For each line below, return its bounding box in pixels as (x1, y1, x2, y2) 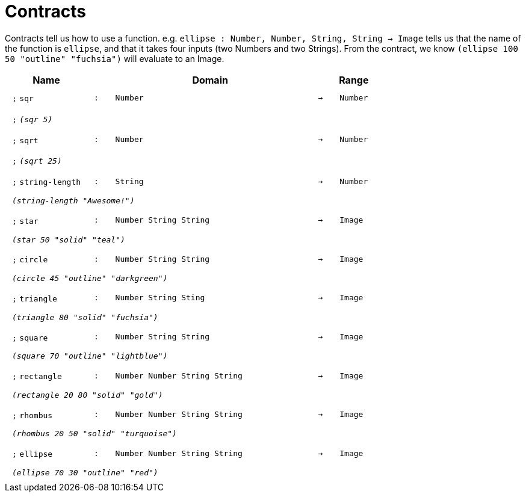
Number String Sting (115, 293, 205, 303)
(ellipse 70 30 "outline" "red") (12, 468, 158, 477)
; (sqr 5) (12, 114, 53, 124)
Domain (192, 73, 228, 86)
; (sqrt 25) (12, 156, 62, 166)
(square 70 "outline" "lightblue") (12, 351, 168, 361)
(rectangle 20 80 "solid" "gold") (12, 390, 163, 400)
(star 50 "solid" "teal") (12, 235, 125, 244)
